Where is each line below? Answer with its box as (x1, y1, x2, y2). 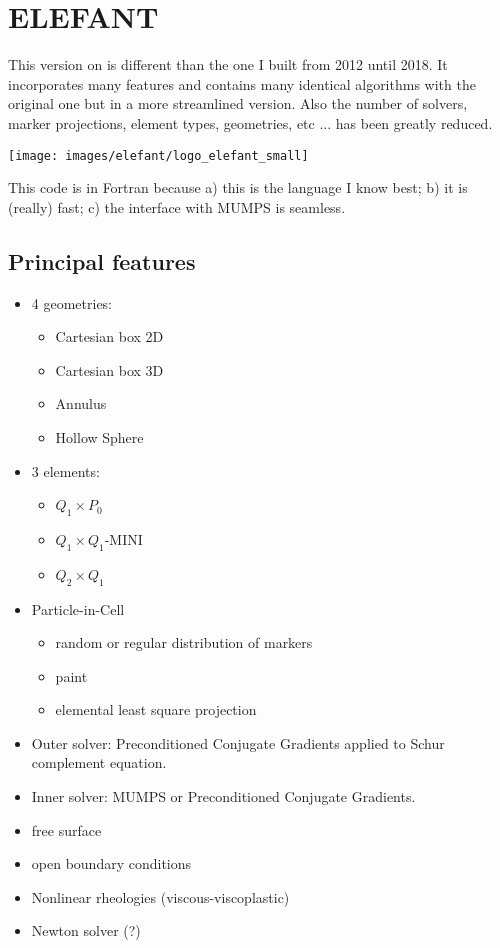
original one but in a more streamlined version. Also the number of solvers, (8, 93, 468, 114)
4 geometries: (31, 292, 113, 313)
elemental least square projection (55, 699, 257, 720)
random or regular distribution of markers (55, 632, 313, 653)
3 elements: (31, 460, 100, 481)
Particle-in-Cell (31, 598, 125, 619)
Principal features (8, 245, 196, 276)
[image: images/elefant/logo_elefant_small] (8, 148, 309, 163)
